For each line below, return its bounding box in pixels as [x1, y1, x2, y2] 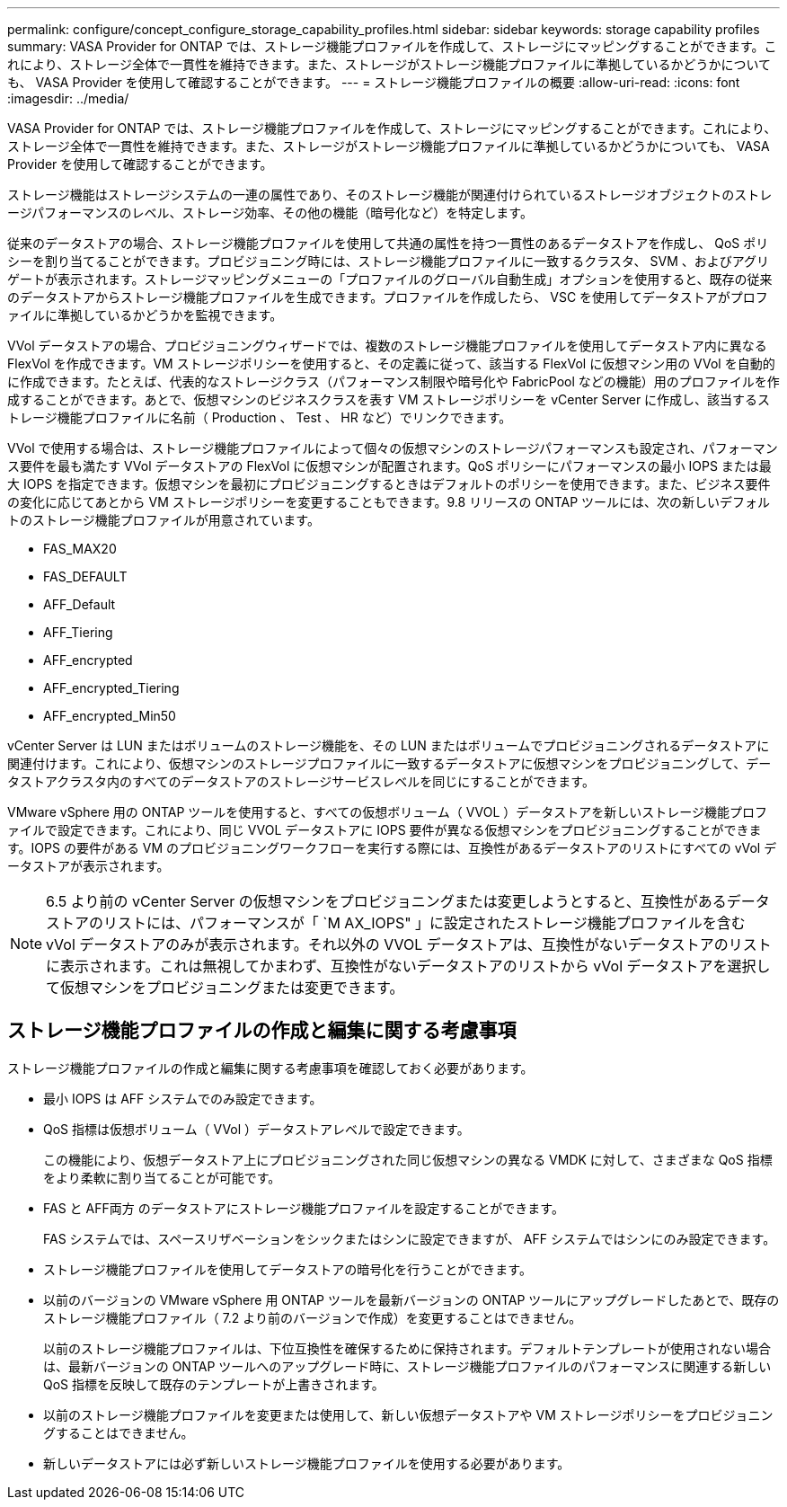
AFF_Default [43, 597, 116, 612]
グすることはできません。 [43, 1424, 194, 1441]
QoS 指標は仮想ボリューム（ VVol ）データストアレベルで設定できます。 [43, 1121, 470, 1137]
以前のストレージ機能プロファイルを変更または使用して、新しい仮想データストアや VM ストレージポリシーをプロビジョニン [43, 1406, 774, 1423]
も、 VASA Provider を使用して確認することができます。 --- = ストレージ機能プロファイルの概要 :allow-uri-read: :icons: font [7, 75, 740, 90]
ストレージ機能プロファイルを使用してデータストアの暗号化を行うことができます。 [43, 1261, 532, 1277]
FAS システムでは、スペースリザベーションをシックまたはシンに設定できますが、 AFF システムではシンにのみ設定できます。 [43, 1230, 776, 1246]
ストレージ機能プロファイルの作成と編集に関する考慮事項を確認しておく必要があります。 [7, 1059, 534, 1076]
